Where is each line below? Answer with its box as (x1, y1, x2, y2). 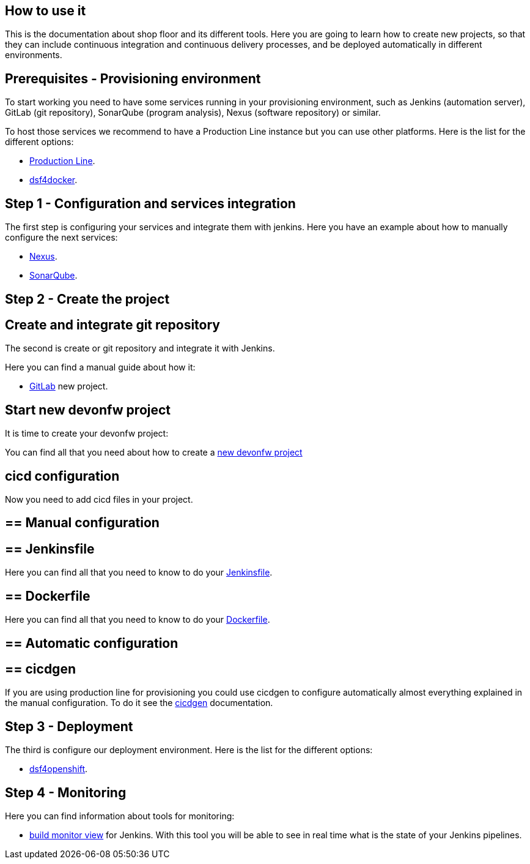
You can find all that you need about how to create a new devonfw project (5, 447, 303, 458)
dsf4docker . (29, 175, 78, 186)
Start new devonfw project (5, 402, 171, 418)
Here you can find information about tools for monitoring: (5, 811, 235, 822)
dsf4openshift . (29, 764, 88, 775)
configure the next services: (5, 232, 118, 243)
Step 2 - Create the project (5, 291, 170, 307)
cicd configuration (5, 468, 120, 484)
